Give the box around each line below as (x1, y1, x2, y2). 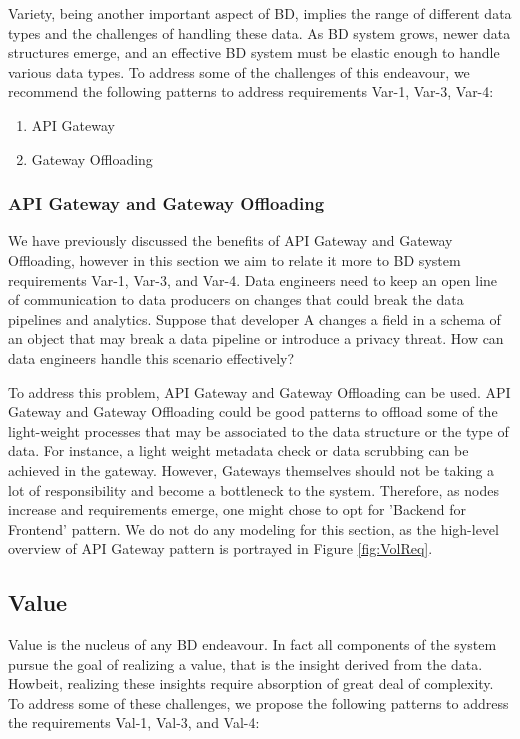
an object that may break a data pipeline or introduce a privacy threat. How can (8, 328, 504, 349)
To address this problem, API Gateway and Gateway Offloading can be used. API (8, 381, 511, 402)
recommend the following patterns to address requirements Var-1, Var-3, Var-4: (8, 81, 494, 102)
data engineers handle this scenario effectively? (8, 347, 295, 368)
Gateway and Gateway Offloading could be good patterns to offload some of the (8, 401, 498, 422)
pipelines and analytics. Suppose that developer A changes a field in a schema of (8, 308, 501, 329)
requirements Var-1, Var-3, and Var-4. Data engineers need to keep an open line (8, 269, 498, 290)
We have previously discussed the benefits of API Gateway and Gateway (8, 230, 453, 251)
